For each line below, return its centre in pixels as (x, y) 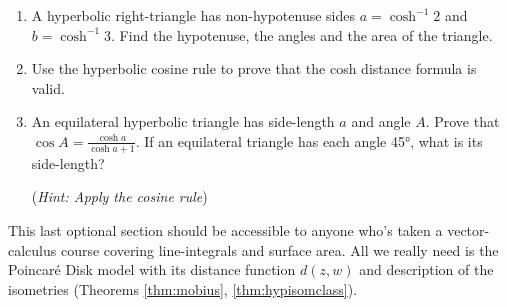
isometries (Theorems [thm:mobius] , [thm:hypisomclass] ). (183, 288)
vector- (468, 229)
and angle (381, 121)
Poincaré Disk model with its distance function (152, 269)
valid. (48, 87)
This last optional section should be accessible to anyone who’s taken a (225, 229)
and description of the (426, 269)
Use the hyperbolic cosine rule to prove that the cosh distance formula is (254, 68)
